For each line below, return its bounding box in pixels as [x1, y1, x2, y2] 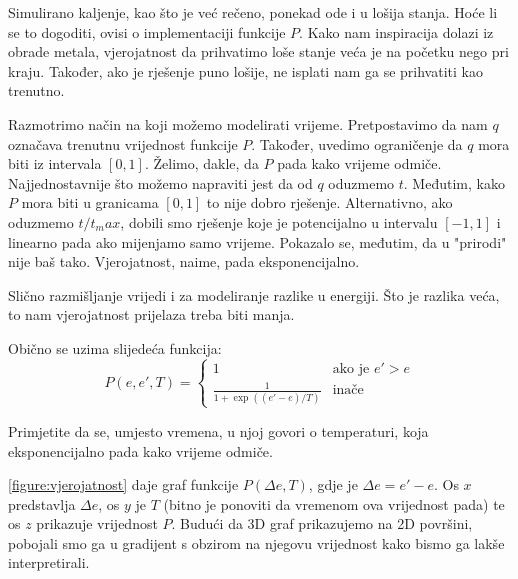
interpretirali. [8, 552, 90, 573]
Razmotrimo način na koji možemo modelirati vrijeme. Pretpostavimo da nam [8, 113, 488, 134]
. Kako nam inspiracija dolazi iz [299, 21, 494, 42]
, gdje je [308, 474, 358, 495]
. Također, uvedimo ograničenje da [251, 133, 463, 154]
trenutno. [8, 80, 65, 101]
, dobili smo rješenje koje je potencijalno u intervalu [120, 211, 438, 232]
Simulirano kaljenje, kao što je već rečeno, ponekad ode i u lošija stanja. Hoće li [8, 2, 498, 22]
